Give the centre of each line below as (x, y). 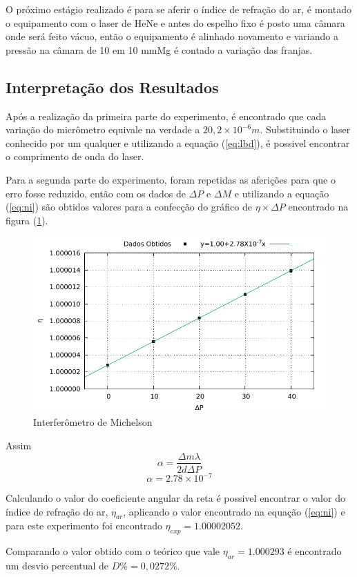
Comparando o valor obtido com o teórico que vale (113, 551)
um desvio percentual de (57, 566)
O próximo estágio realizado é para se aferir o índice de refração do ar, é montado (178, 9)
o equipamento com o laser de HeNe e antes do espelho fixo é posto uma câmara (175, 22)
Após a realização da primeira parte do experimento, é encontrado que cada (166, 116)
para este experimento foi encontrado (84, 526)
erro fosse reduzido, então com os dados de (96, 193)
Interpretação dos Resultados (112, 87)
